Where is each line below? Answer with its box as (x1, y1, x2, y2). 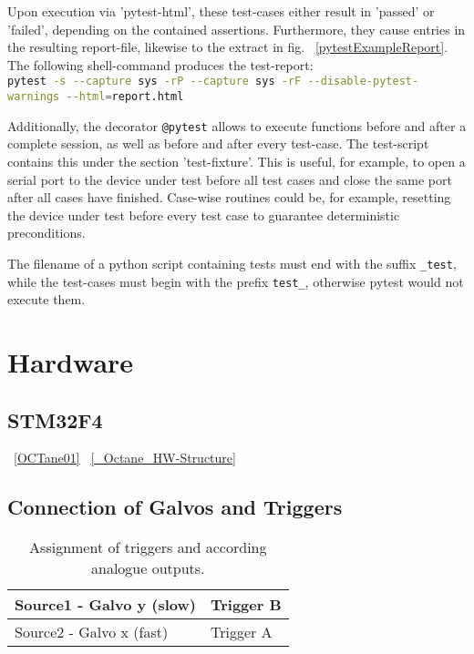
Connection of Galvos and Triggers (7, 493, 343, 521)
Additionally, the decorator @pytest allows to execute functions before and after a (7, 116, 467, 135)
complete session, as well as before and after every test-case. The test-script (7, 134, 429, 153)
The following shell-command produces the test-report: (7, 55, 314, 74)
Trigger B (210, 594, 282, 616)
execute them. (7, 290, 86, 309)
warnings (7, 90, 60, 104)
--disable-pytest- (307, 75, 419, 88)
